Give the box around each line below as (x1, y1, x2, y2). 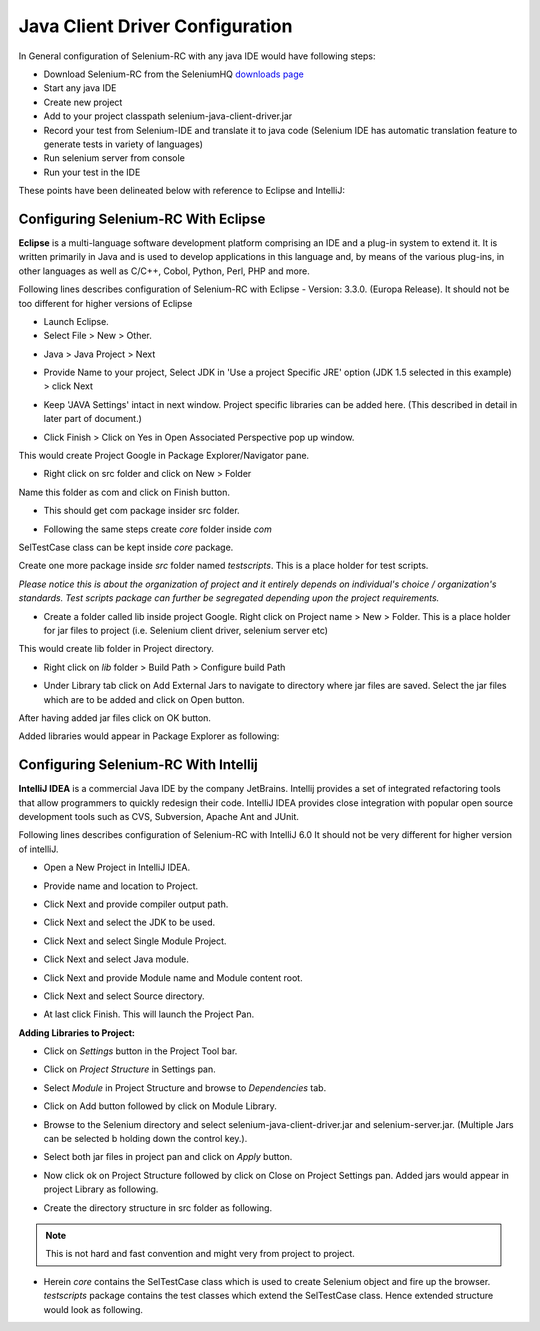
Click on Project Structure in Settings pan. (43, 1063, 217, 1075)
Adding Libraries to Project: (18, 1026, 135, 1039)
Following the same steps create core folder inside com (43, 523, 272, 535)
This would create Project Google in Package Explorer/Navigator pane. (18, 450, 310, 462)
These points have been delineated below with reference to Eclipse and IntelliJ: (18, 185, 345, 197)
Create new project (43, 96, 123, 108)
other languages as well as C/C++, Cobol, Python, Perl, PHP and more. (18, 265, 310, 277)
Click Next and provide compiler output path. (43, 898, 229, 910)
